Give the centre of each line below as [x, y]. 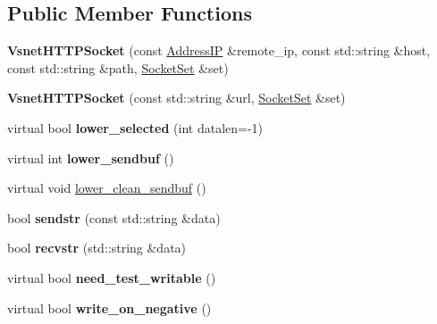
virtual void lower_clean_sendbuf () [107, 188]
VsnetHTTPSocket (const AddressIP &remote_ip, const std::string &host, [219, 50]
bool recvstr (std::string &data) [97, 248]
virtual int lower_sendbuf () [91, 158]
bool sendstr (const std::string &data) [114, 217]
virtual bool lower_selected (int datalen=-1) [135, 127]
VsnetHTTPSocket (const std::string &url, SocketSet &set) [176, 98]
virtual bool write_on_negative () [109, 307]
